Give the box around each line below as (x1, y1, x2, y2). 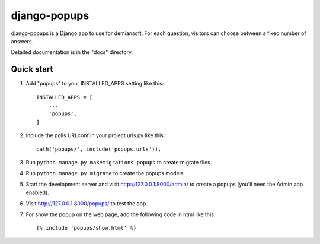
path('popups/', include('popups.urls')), (36, 145, 162, 153)
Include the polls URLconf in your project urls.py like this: (25, 132, 165, 139)
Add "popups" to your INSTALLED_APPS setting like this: (25, 80, 164, 87)
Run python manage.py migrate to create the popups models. (25, 170, 185, 177)
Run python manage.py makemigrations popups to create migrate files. (25, 159, 212, 166)
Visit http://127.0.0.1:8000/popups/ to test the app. (25, 199, 148, 207)
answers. (11, 37, 34, 45)
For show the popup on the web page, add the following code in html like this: (25, 211, 216, 218)
